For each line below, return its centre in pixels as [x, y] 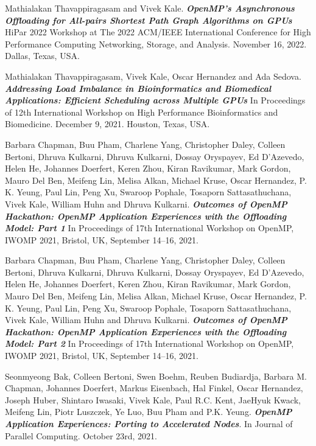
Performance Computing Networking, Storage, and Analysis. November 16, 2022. [156, 44]
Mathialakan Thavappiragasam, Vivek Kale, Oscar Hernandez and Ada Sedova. [153, 76]
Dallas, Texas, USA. [42, 56]
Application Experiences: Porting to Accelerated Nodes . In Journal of [149, 423]
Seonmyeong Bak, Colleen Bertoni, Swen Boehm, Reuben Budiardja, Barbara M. [156, 376]
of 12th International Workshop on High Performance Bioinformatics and [142, 112]
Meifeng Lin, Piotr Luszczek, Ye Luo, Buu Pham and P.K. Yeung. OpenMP [149, 412]
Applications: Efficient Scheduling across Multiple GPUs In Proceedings [155, 100]
